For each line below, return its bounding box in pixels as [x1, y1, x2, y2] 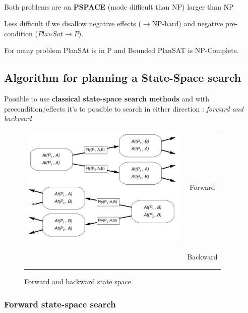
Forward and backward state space [24, 276, 132, 286]
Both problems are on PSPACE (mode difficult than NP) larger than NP [4, 1, 234, 12]
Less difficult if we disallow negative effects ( [4, 18, 141, 29]
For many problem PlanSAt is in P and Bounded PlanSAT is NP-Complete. [4, 45, 239, 56]
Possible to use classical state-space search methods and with [4, 93, 209, 104]
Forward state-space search [4, 297, 116, 310]
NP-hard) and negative [152, 18, 223, 29]
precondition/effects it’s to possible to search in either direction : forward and [4, 103, 243, 114]
